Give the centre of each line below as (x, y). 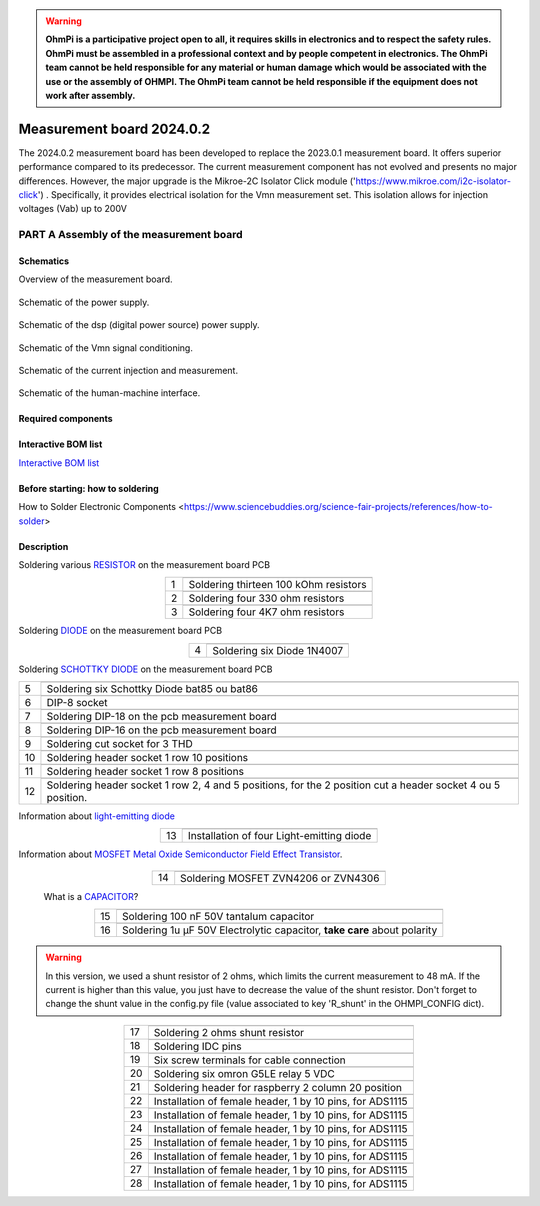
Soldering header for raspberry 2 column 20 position (278, 1087)
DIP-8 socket (77, 703)
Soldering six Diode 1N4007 (278, 650)
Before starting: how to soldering (88, 488)
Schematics (44, 261)
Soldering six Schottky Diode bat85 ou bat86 (152, 689)
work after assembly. (90, 95)
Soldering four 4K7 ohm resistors (266, 612)
